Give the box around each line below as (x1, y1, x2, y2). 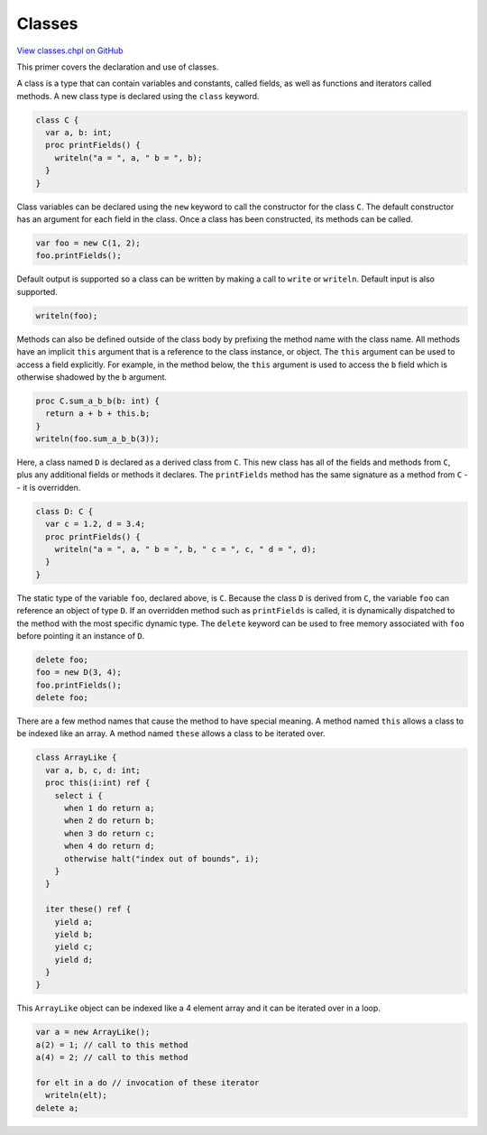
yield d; (54, 955, 94, 964)
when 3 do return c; (64, 828, 155, 838)
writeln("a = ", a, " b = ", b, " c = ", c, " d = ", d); (54, 544, 317, 554)
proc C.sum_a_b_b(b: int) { (35, 395, 160, 406)
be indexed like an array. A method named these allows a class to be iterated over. (16, 728, 326, 739)
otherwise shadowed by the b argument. (16, 371, 167, 383)
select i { (54, 790, 103, 800)
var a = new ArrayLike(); (35, 1027, 151, 1038)
